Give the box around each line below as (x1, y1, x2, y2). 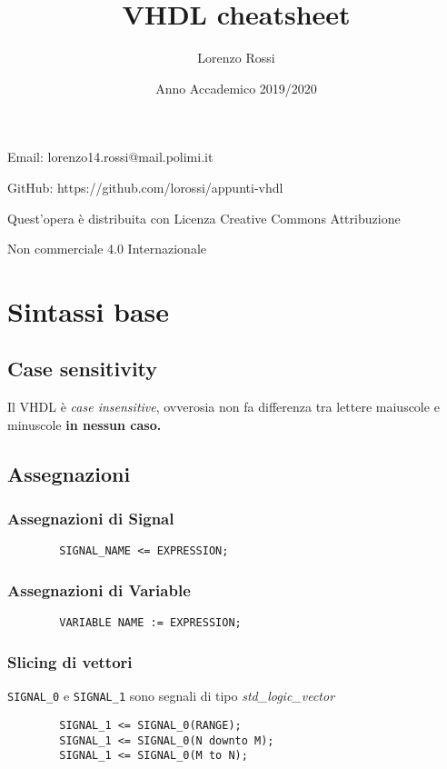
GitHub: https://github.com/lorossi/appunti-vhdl (7, 177, 283, 196)
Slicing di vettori (7, 650, 133, 673)
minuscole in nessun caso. (7, 414, 162, 434)
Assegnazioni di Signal (7, 507, 174, 530)
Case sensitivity (7, 355, 158, 383)
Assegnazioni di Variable (7, 579, 191, 602)
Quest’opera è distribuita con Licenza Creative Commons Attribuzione (7, 208, 401, 227)
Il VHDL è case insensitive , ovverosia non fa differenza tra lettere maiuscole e (7, 397, 440, 416)
